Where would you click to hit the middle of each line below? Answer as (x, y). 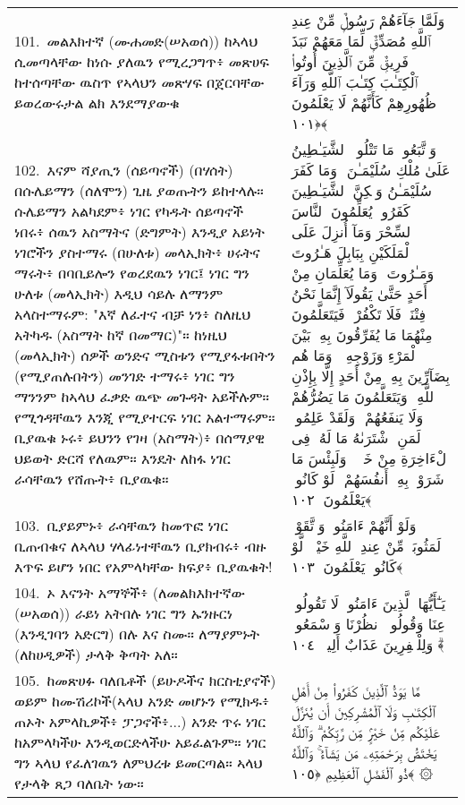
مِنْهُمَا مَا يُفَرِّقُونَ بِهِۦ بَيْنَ (362, 334)
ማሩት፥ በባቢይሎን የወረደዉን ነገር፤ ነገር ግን (132, 273)
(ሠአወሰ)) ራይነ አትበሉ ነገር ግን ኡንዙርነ (124, 613)
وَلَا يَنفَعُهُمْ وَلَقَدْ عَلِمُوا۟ (358, 417)
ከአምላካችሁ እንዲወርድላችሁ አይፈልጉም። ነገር (140, 742)
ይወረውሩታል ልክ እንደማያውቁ (97, 103)
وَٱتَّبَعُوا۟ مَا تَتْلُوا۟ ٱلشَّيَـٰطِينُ (364, 149)
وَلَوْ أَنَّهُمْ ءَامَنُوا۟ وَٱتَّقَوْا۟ (354, 525)
